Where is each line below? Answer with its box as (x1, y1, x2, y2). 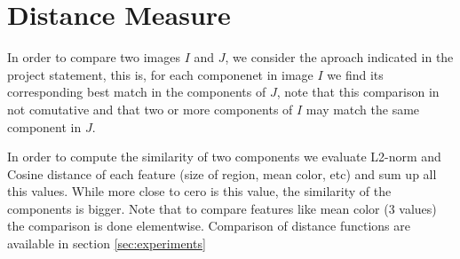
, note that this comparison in (276, 82, 440, 101)
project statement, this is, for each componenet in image (7, 65, 313, 83)
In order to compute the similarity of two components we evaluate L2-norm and (7, 147, 441, 166)
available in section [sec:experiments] (7, 234, 206, 253)
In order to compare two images (7, 48, 180, 67)
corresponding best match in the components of (7, 82, 266, 101)
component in (7, 117, 82, 136)
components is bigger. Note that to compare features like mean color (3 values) (7, 199, 437, 217)
